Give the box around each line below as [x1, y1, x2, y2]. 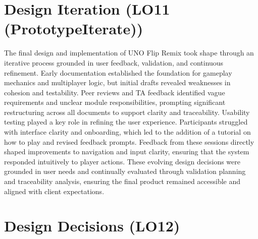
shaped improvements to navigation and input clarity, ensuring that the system [4, 146, 249, 157]
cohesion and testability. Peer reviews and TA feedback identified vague [4, 87, 225, 97]
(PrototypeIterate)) [4, 18, 143, 39]
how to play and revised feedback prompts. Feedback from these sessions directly [4, 136, 254, 147]
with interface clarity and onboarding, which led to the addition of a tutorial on [4, 127, 251, 137]
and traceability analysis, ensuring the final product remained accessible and [4, 176, 241, 187]
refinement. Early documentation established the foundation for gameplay [4, 67, 232, 78]
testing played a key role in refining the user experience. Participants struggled [4, 116, 248, 127]
